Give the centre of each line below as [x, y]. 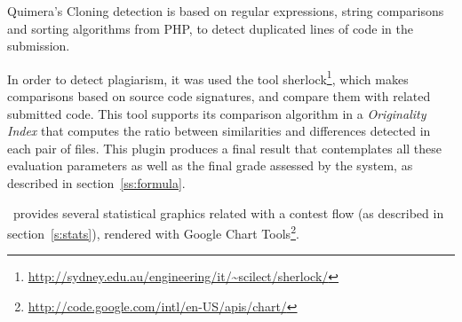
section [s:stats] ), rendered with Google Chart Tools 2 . [153, 232]
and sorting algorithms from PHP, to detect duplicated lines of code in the [210, 28]
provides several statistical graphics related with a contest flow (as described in [228, 212]
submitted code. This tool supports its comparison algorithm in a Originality [217, 113]
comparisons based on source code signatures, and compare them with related [219, 96]
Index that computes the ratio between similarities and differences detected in [219, 131]
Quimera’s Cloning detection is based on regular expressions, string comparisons [226, 11]
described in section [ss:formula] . [96, 183]
